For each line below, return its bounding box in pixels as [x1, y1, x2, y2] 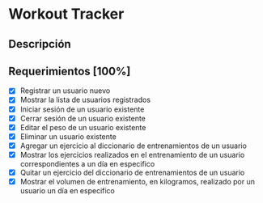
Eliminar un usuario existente [19, 131, 117, 142]
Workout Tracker [8, 5, 125, 23]
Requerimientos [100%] [8, 64, 131, 78]
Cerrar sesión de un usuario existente [19, 113, 146, 123]
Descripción [8, 37, 71, 51]
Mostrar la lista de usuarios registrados [19, 95, 151, 105]
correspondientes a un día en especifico [19, 159, 155, 168]
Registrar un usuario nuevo [19, 86, 111, 95]
